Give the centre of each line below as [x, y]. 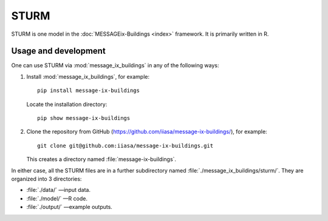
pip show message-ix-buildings [84, 118]
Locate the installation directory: [67, 104]
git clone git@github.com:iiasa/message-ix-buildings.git [125, 146]
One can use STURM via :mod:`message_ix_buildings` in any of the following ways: [115, 65]
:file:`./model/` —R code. [57, 198]
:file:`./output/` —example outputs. [69, 207]
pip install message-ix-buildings [88, 91]
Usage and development [58, 51]
